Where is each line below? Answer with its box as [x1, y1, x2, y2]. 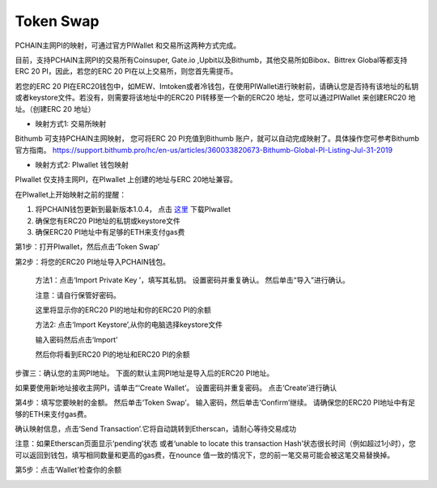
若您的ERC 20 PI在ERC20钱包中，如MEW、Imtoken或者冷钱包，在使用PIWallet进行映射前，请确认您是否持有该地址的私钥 [15, 81, 419, 91]
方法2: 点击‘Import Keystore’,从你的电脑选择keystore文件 [35, 320, 223, 329]
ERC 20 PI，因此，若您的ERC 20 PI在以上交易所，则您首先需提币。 [15, 66, 238, 76]
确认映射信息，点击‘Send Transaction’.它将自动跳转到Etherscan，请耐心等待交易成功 [15, 424, 297, 434]
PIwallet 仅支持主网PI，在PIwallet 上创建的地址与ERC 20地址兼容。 [15, 175, 238, 185]
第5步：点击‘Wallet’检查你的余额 [15, 465, 122, 475]
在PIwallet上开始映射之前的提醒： [15, 189, 127, 199]
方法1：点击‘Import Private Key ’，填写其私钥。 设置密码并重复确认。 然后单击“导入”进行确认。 [35, 275, 350, 285]
